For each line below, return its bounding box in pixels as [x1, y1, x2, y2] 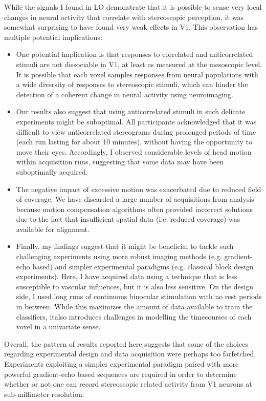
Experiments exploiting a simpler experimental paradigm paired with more [4, 358, 239, 369]
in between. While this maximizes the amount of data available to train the [16, 301, 253, 312]
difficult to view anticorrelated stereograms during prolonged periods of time [16, 126, 256, 137]
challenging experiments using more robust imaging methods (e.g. [16, 251, 222, 262]
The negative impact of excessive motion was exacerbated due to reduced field [16, 183, 261, 194]
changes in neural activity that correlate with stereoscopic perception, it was [4, 11, 243, 22]
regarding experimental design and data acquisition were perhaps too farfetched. [4, 348, 256, 359]
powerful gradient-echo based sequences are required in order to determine [4, 368, 237, 379]
